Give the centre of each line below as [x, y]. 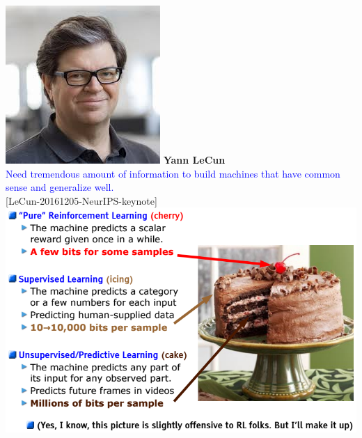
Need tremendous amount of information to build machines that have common [173, 173]
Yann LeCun [194, 159]
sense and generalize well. [60, 187]
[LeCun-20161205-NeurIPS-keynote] [81, 200]
